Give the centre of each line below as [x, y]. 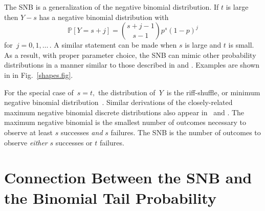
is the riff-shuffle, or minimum [213, 92]
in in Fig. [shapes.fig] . [39, 75]
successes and [82, 132]
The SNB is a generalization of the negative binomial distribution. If [112, 7]
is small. [241, 45]
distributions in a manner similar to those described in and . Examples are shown [132, 65]
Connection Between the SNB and [128, 177]
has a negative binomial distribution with [104, 17]
